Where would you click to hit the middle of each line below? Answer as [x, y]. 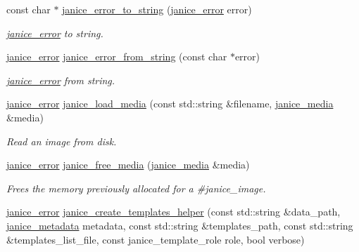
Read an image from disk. [62, 141]
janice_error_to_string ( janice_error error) [157, 9]
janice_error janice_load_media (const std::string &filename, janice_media [170, 104]
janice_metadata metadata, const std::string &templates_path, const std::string [180, 225]
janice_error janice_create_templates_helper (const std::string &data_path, [174, 212]
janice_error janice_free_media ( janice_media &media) [128, 165]
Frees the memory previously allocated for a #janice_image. [136, 188]
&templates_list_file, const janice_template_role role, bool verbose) [156, 239]
